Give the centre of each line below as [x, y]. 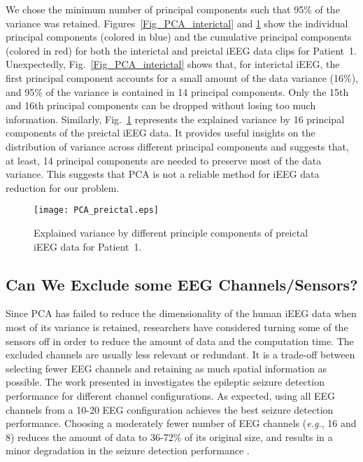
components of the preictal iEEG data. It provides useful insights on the [161, 133]
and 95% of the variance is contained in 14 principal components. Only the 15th [177, 91]
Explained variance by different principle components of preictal [171, 232]
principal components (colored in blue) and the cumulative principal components [179, 37]
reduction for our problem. [63, 187]
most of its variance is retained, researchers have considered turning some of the [177, 327]
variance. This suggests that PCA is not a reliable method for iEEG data [163, 174]
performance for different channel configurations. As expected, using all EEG [171, 395]
